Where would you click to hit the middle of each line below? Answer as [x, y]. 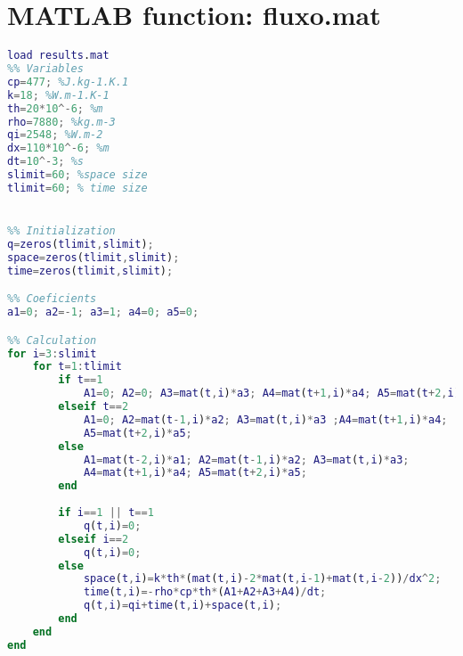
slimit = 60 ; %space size [77, 175]
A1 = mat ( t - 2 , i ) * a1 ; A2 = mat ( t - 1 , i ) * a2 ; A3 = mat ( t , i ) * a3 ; [246, 459]
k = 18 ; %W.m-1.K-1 [58, 95]
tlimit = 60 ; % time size [77, 188]
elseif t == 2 [93, 406]
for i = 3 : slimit [52, 353]
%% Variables [45, 69]
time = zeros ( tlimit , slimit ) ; [90, 271]
